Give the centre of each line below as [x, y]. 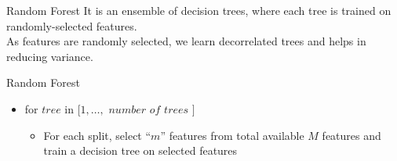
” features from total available [232, 135]
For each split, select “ [97, 135]
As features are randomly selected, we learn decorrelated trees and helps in [186, 41]
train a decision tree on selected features [140, 150]
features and [351, 135]
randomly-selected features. [72, 25]
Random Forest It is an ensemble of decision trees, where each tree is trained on [199, 10]
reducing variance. [50, 56]
